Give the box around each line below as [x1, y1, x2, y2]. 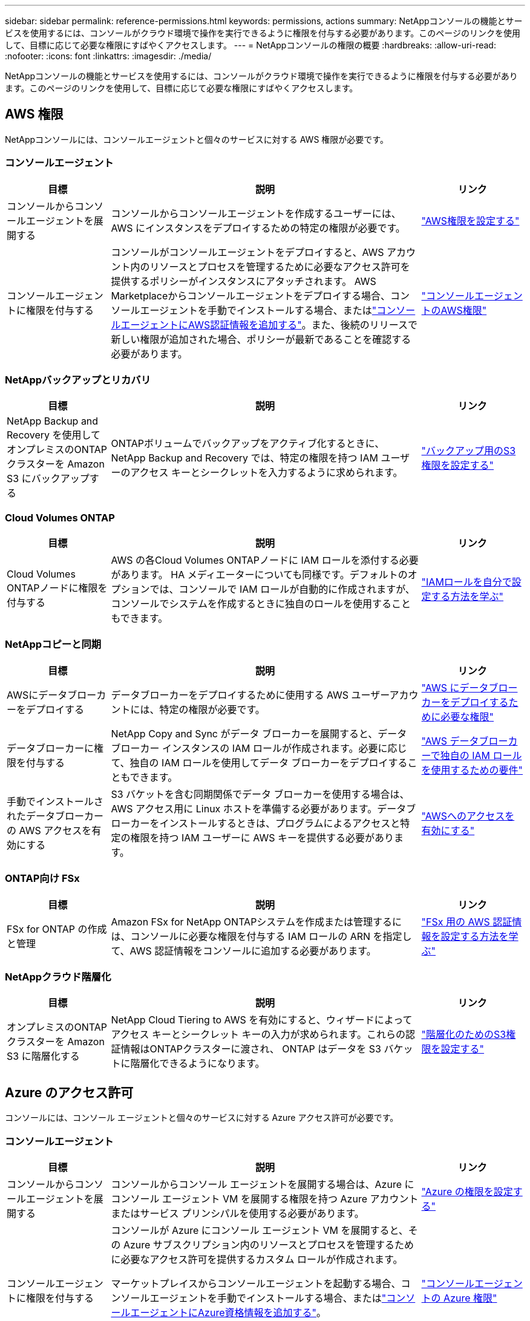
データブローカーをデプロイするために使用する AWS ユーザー [111, 688, 390, 701]
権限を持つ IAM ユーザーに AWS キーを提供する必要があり [130, 831, 394, 844]
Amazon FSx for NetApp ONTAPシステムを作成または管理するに [111, 915, 402, 928]
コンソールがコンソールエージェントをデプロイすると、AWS [111, 246, 384, 258]
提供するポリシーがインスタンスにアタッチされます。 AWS [111, 275, 376, 287]
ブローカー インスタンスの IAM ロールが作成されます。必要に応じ [111, 742, 407, 754]
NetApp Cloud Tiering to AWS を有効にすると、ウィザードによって [111, 1014, 413, 1026]
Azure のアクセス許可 [5, 1085, 134, 1100]
